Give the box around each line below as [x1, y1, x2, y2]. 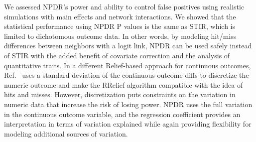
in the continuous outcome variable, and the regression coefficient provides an [4, 109, 241, 119]
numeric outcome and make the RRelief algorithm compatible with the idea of [4, 79, 243, 90]
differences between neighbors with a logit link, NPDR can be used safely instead [4, 40, 252, 51]
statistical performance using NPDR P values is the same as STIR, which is [4, 21, 236, 31]
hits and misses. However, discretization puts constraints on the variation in [4, 89, 236, 100]
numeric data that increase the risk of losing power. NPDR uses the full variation [4, 99, 253, 109]
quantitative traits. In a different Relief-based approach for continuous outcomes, [4, 60, 251, 70]
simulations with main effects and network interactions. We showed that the [4, 11, 236, 21]
